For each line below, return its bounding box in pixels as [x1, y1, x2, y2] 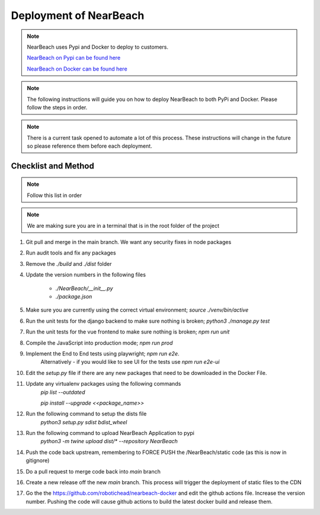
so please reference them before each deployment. [27, 142, 152, 150]
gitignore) [25, 457, 50, 464]
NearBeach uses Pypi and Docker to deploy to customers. [27, 43, 169, 50]
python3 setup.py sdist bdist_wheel [40, 418, 127, 425]
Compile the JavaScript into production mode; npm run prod [25, 339, 173, 346]
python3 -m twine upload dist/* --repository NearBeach [40, 438, 178, 445]
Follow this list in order [27, 192, 82, 199]
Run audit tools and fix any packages [25, 249, 116, 256]
